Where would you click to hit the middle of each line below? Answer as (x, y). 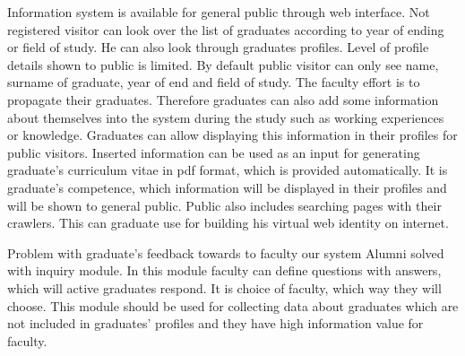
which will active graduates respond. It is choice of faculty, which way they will (224, 287)
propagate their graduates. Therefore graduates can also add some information (223, 99)
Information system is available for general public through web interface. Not (219, 12)
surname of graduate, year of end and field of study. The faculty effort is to (214, 82)
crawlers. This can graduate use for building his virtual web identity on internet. (228, 223)
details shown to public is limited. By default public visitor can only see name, (223, 64)
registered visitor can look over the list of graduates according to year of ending (226, 29)
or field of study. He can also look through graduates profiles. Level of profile (218, 47)
